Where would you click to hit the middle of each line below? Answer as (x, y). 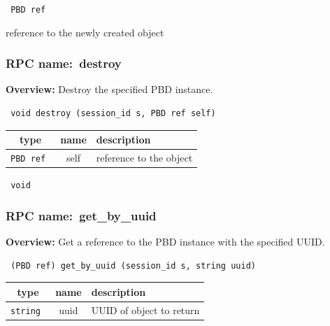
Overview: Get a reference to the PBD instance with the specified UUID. (165, 242)
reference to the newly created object (85, 32)
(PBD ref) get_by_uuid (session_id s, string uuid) (133, 265)
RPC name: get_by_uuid (81, 215)
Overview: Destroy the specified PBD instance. (109, 89)
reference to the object (144, 158)
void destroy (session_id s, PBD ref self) (113, 114)
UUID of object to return (145, 310)
